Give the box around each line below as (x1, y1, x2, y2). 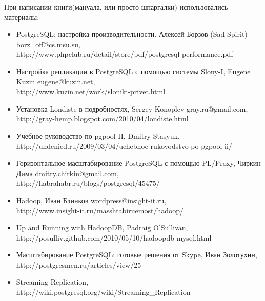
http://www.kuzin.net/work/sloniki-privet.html (16, 86, 166, 97)
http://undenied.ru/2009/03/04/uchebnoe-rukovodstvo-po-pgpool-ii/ (16, 140, 232, 151)
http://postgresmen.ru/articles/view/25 (16, 259, 141, 270)
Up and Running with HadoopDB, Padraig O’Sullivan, (16, 222, 188, 233)
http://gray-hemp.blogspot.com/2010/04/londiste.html (16, 113, 189, 124)
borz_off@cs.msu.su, (16, 38, 80, 49)
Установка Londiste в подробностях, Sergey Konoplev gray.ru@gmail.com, (16, 103, 248, 114)
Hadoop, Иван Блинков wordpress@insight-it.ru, (16, 195, 167, 205)
